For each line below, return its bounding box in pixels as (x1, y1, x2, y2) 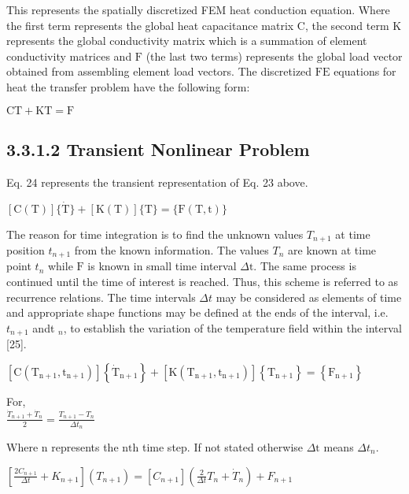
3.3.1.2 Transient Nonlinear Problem (6, 136, 310, 161)
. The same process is (253, 258, 356, 274)
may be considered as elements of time (216, 288, 402, 305)
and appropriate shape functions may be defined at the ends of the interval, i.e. (6, 304, 389, 321)
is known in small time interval (87, 258, 237, 274)
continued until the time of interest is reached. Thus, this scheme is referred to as (6, 273, 399, 290)
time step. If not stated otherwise (142, 439, 304, 455)
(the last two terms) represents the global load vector (146, 47, 403, 64)
